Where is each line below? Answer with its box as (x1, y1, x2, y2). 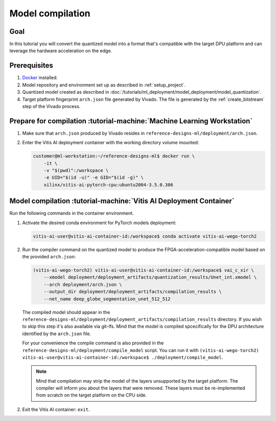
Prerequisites (9, 61, 53, 70)
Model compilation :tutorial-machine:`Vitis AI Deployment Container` (9, 197, 235, 206)
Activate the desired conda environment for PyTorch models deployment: (22, 219, 176, 226)
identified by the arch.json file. (22, 330, 91, 337)
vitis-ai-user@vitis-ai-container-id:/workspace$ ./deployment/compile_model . (22, 354, 223, 360)
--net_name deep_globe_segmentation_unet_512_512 (43, 296, 171, 302)
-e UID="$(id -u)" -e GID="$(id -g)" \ (43, 174, 144, 181)
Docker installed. (22, 75, 58, 81)
